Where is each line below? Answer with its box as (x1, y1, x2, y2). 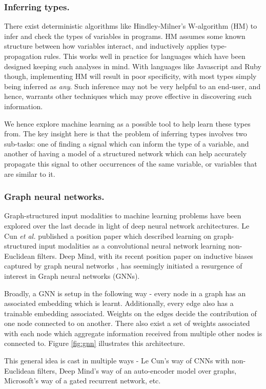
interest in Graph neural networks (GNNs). (4, 270, 140, 281)
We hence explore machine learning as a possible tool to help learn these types (4, 118, 251, 129)
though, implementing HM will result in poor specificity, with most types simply (4, 71, 257, 81)
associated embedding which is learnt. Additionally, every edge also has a (4, 298, 234, 309)
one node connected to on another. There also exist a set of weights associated (4, 318, 250, 329)
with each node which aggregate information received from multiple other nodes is (4, 327, 262, 338)
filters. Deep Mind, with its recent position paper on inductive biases (37, 250, 253, 261)
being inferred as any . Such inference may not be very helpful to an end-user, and (4, 80, 261, 91)
